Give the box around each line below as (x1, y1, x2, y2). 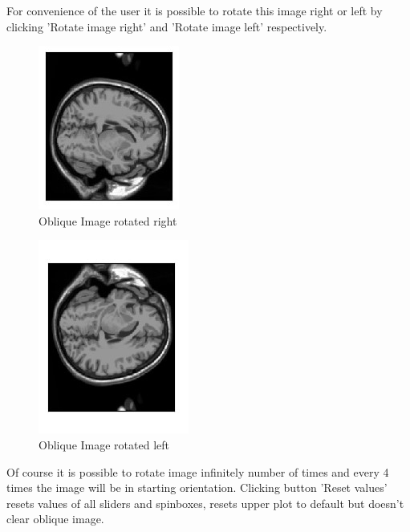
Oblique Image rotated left (39, 436, 169, 453)
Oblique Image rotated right (39, 212, 177, 229)
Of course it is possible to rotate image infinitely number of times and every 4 (6, 463, 389, 480)
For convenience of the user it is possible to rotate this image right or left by (6, 2, 383, 18)
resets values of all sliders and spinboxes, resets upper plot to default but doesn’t (6, 494, 404, 511)
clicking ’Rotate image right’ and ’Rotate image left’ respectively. (6, 18, 327, 35)
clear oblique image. (6, 510, 104, 527)
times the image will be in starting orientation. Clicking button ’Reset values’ (6, 479, 388, 496)
